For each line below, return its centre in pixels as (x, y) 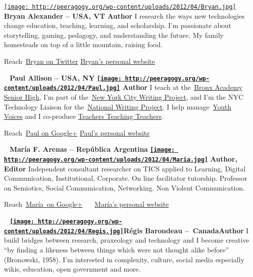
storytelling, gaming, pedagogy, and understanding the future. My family (114, 35)
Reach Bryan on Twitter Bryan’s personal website (80, 61)
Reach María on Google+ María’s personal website (86, 204)
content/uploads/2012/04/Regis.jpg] (64, 231)
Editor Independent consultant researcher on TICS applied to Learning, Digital (125, 168)
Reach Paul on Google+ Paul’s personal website (77, 132)
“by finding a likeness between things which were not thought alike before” (116, 249)
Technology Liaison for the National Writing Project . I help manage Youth (118, 106)
